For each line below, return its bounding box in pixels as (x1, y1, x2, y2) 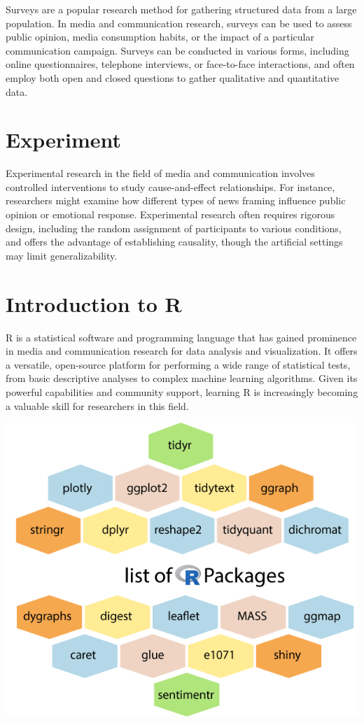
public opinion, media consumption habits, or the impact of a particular (6, 29, 314, 44)
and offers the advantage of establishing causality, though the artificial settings (6, 234, 343, 249)
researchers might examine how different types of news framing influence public (6, 193, 346, 208)
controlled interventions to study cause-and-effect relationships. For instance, (6, 179, 335, 194)
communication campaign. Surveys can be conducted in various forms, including (6, 43, 349, 57)
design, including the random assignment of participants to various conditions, (6, 220, 342, 235)
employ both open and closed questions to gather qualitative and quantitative (6, 70, 339, 85)
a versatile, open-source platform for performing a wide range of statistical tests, (6, 357, 351, 371)
